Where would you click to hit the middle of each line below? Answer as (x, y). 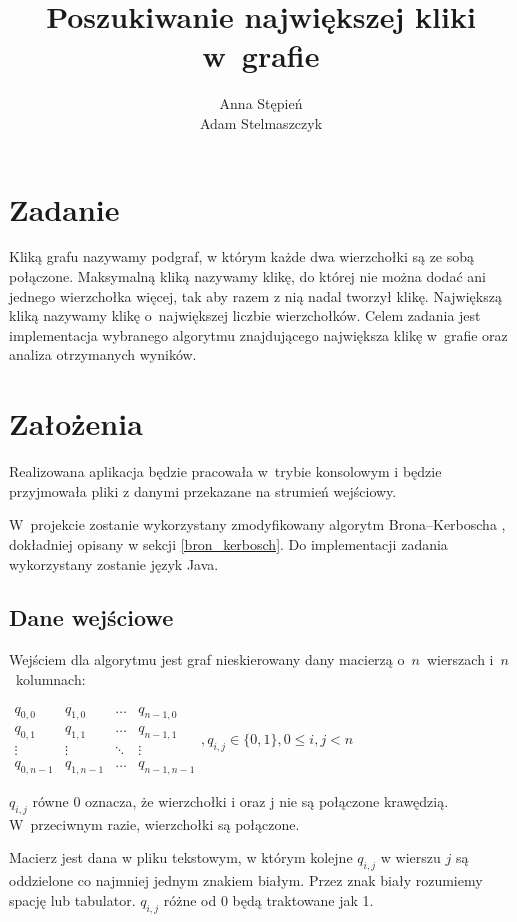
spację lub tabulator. (72, 899)
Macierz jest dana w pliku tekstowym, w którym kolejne (181, 857)
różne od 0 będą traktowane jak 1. (268, 899)
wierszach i (460, 659)
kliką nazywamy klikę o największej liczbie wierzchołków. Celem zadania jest (245, 315)
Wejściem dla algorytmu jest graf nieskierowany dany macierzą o (207, 659)
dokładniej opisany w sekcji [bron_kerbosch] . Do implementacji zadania (228, 543)
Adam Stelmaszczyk (261, 122)
